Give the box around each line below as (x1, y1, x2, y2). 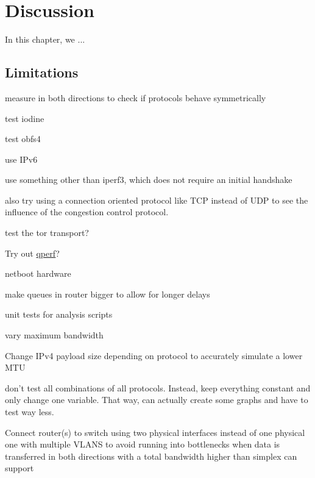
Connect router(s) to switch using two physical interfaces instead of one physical (5, 426, 305, 438)
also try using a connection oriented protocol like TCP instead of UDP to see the (5, 193, 308, 206)
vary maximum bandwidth (5, 329, 104, 341)
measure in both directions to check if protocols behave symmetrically (5, 91, 266, 104)
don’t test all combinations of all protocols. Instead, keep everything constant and (5, 381, 311, 394)
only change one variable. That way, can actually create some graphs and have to (5, 393, 308, 406)
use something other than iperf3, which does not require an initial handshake (5, 173, 292, 186)
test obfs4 (5, 132, 41, 145)
